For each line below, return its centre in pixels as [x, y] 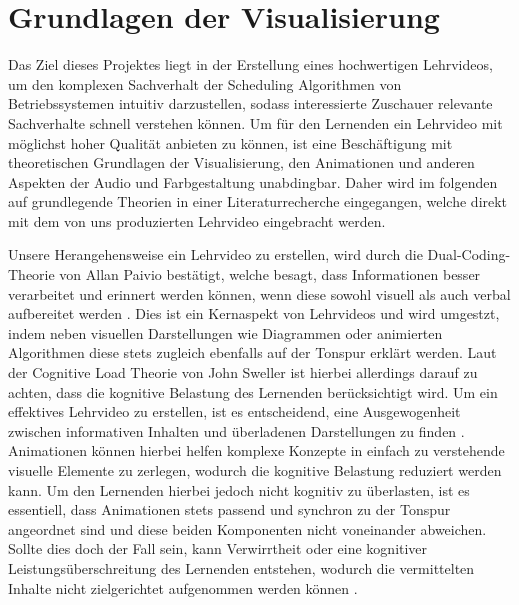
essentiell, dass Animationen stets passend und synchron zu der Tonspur [229, 509]
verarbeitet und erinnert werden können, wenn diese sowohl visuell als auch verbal [259, 293]
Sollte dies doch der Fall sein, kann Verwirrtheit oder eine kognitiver [218, 548]
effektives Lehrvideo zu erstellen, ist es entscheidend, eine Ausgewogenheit [234, 411]
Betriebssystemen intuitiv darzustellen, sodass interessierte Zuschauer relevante [250, 103]
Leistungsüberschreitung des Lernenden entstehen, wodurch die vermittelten [241, 567]
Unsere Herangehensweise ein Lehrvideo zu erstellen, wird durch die [215, 254]
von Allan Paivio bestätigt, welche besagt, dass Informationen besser [270, 274]
